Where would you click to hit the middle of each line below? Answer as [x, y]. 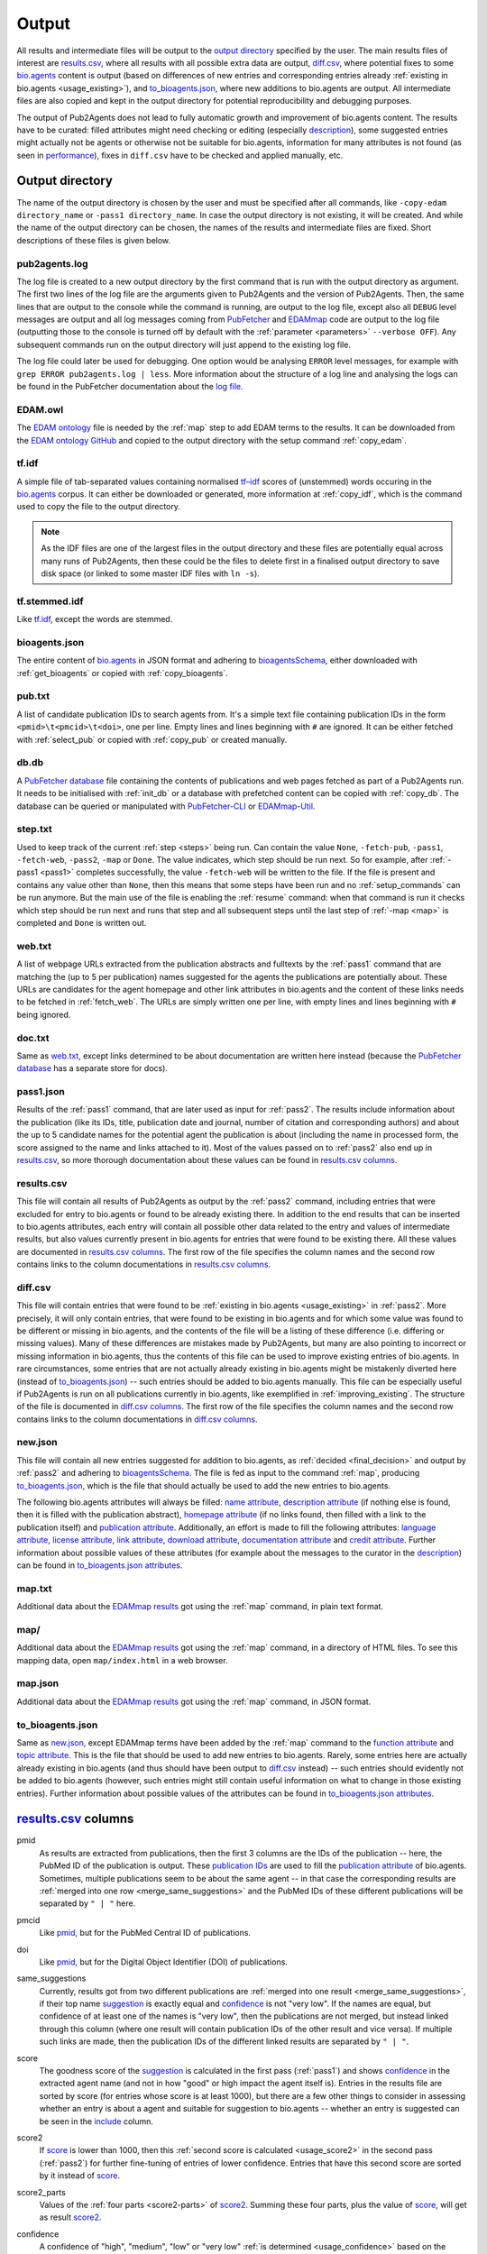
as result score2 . [70, 2217]
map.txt [34, 1589]
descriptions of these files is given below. [94, 240]
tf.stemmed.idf [50, 601]
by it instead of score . [80, 2176]
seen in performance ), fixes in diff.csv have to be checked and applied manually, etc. [180, 155]
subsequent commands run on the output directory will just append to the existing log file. [184, 344]
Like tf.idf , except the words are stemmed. [95, 619]
